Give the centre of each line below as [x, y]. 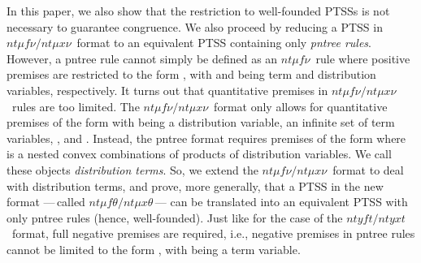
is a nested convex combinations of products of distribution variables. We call [199, 154]
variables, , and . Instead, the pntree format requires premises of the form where [206, 138]
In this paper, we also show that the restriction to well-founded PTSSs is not [198, 11]
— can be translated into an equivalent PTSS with [281, 202]
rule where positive [363, 58]
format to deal [368, 169]
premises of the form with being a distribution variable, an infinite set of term [201, 122]
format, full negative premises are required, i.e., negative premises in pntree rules [213, 233]
